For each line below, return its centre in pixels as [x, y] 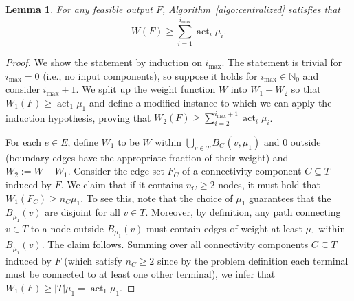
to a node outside [67, 228]
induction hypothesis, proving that [78, 117]
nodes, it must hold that [269, 184]
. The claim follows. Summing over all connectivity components [175, 244]
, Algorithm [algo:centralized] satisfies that [251, 9]
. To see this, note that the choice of [157, 198]
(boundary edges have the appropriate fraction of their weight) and [147, 157]
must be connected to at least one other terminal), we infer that [141, 274]
